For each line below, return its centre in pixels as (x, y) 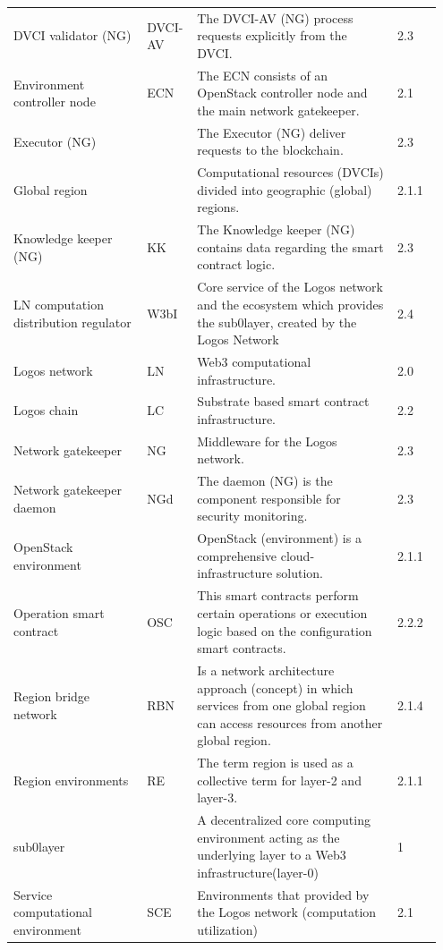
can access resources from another (290, 722)
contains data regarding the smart (290, 246)
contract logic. (236, 264)
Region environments (71, 780)
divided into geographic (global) (285, 189)
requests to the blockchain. (270, 150)
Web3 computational (254, 361)
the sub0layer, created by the (277, 322)
